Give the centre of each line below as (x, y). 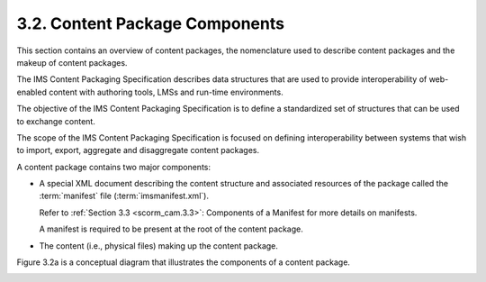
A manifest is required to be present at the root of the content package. (171, 229)
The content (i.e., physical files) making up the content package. (159, 246)
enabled (31, 92)
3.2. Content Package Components (151, 23)
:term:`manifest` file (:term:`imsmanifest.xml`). (124, 196)
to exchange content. (56, 121)
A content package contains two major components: (114, 167)
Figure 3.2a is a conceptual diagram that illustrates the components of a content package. (184, 262)
